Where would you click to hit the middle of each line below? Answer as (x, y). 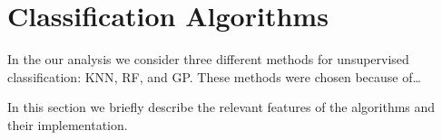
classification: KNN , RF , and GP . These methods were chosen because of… (214, 76)
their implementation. (68, 124)
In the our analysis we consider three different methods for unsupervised (208, 59)
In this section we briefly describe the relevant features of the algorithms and (221, 107)
